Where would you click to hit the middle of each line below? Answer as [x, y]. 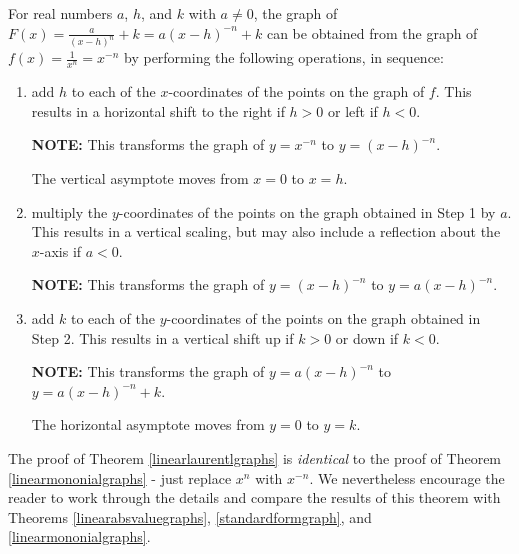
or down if [367, 337]
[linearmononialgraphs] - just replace [120, 477]
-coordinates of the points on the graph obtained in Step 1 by [307, 211]
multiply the [69, 211]
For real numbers [60, 13]
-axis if [60, 250]
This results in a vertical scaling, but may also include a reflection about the [266, 231]
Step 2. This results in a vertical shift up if [162, 337]
